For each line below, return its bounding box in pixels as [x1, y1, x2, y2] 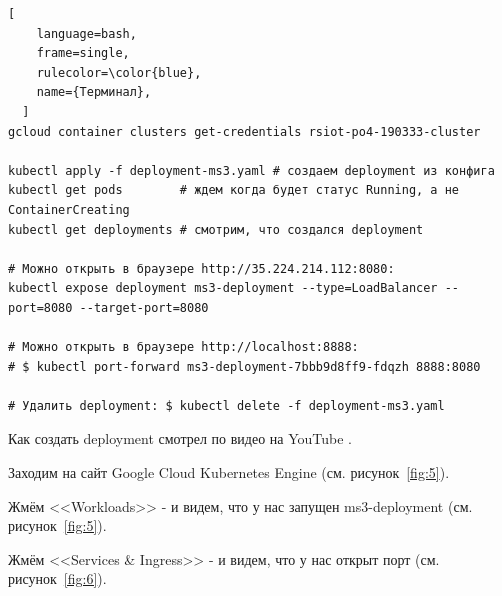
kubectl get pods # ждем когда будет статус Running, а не [8, 183, 460, 198]
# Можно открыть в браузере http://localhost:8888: [8, 340, 359, 355]
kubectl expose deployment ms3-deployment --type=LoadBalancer [8, 281, 438, 296]
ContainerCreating [8, 202, 130, 217]
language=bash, [36, 26, 137, 41]
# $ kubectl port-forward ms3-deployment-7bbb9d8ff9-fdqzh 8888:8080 [8, 359, 481, 374]
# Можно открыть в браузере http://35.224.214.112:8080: [8, 261, 395, 276]
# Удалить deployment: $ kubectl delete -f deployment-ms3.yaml [8, 398, 445, 413]
